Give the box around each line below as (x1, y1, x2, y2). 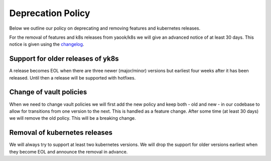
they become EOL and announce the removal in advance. (9, 148, 128, 154)
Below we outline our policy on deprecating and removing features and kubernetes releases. (9, 25, 201, 31)
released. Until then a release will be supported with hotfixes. (9, 74, 136, 80)
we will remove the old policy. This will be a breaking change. (9, 115, 136, 121)
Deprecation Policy (9, 8, 90, 19)
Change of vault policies (9, 88, 87, 97)
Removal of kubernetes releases (9, 128, 113, 137)
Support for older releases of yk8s (9, 54, 119, 63)
